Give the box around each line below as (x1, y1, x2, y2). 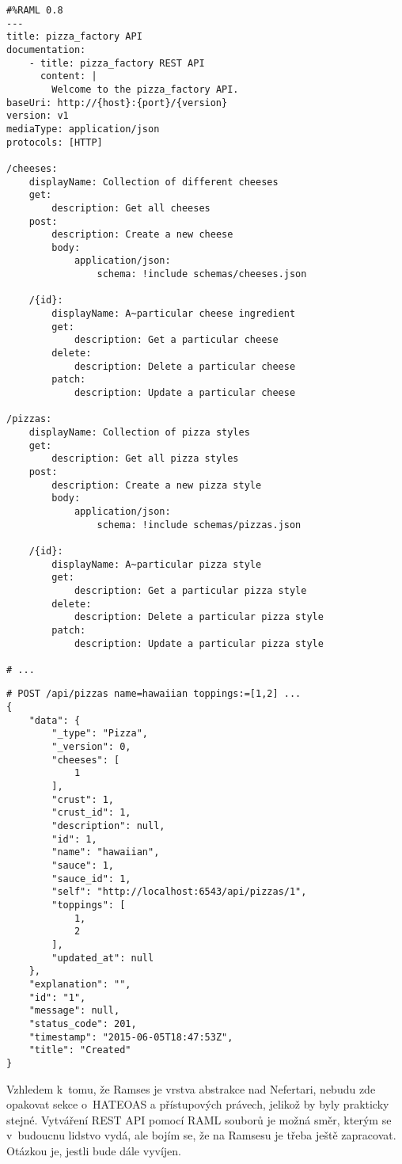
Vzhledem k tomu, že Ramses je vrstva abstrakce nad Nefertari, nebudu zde (6, 1080, 376, 1097)
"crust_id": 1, (51, 807, 131, 819)
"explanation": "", (28, 978, 131, 990)
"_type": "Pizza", (51, 728, 148, 740)
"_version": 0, (51, 741, 131, 753)
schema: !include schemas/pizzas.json (97, 519, 301, 531)
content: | (40, 70, 97, 82)
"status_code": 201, (28, 1018, 137, 1029)
